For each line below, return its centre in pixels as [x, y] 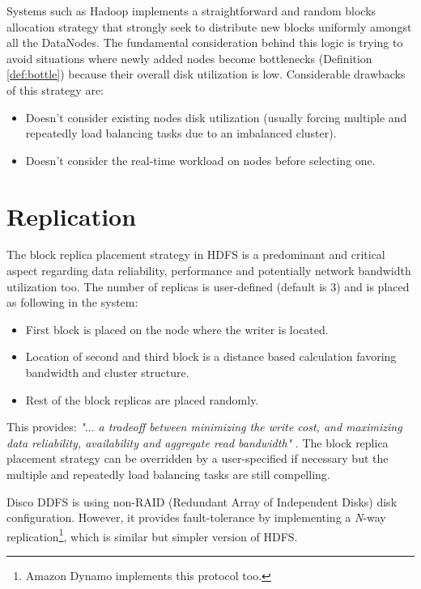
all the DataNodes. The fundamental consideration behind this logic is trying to [205, 42]
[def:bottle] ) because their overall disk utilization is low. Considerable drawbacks [206, 74]
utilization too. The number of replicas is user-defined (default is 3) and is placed [208, 286]
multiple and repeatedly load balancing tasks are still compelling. [168, 474]
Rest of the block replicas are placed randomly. [142, 399]
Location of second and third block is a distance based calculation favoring [211, 356]
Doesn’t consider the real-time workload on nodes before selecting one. [200, 160]
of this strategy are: [55, 89]
